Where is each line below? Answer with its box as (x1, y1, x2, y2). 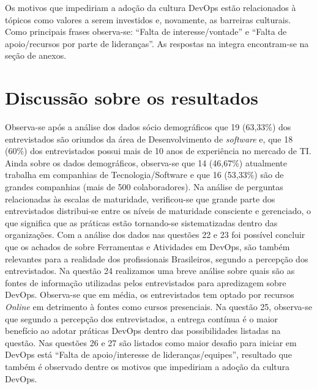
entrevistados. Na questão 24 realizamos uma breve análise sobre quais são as (5, 264, 295, 277)
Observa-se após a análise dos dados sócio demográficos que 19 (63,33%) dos (5, 120, 291, 133)
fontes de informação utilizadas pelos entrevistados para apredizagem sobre (5, 276, 286, 289)
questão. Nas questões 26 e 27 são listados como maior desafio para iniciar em (5, 336, 297, 349)
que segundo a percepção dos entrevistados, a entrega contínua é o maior (5, 312, 278, 325)
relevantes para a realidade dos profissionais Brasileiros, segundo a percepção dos (5, 252, 308, 265)
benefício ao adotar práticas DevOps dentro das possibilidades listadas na (5, 324, 281, 337)
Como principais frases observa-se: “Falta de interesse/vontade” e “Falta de (5, 25, 287, 38)
